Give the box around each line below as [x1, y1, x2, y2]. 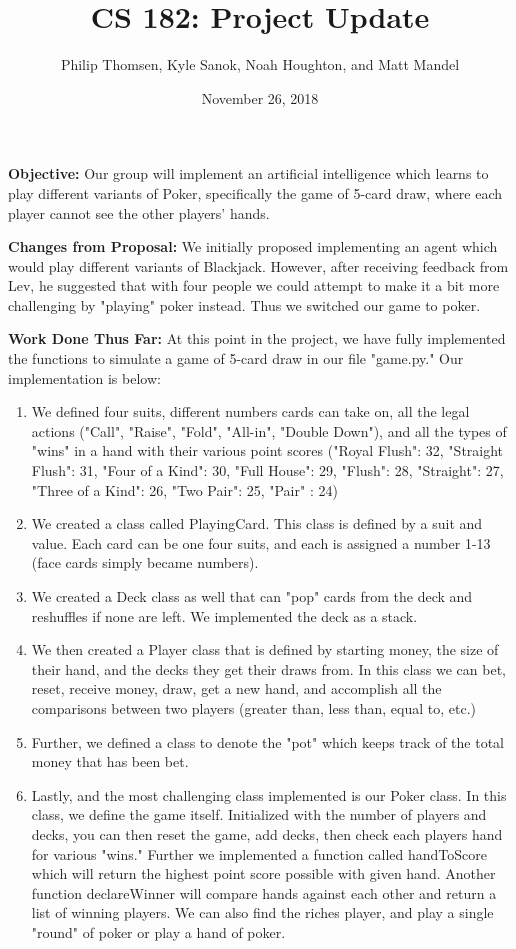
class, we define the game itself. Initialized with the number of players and [31, 804, 487, 825]
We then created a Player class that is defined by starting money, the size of [31, 639, 499, 660]
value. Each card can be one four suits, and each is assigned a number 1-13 [31, 532, 491, 553]
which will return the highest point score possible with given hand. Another [31, 863, 496, 884]
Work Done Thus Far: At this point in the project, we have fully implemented [8, 328, 506, 349]
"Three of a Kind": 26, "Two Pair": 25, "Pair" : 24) [31, 479, 338, 500]
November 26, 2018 [201, 87, 319, 108]
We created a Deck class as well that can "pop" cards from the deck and [31, 586, 473, 606]
